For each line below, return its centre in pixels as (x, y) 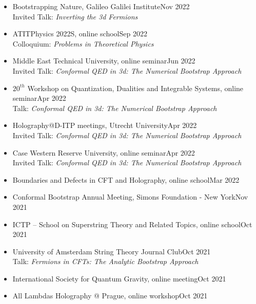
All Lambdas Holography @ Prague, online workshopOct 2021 (110, 296)
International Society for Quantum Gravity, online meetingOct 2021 (119, 278)
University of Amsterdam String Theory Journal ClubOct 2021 (112, 251)
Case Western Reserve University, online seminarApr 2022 (104, 152)
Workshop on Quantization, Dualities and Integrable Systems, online (135, 88)
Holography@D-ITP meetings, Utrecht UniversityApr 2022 (105, 125)
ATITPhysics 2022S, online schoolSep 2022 (80, 34)
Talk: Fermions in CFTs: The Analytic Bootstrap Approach (105, 261)
